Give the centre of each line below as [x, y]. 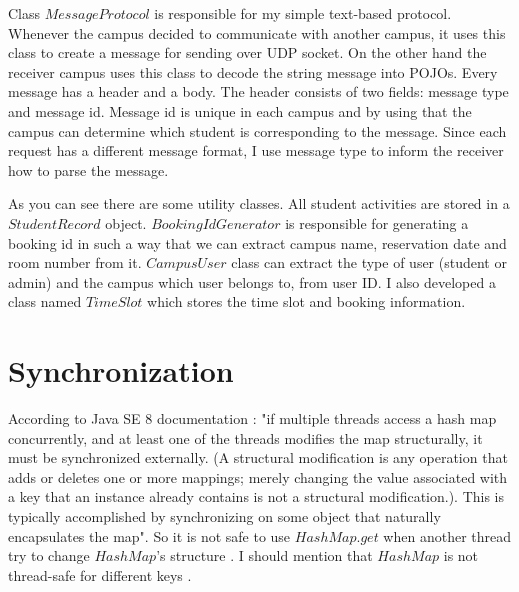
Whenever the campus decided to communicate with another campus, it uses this [257, 32]
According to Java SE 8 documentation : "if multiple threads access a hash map [252, 418]
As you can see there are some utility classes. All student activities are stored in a [259, 203]
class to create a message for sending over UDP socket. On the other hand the [247, 52]
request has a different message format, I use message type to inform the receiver [256, 150]
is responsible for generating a [377, 222]
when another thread [447, 535]
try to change [49, 555]
